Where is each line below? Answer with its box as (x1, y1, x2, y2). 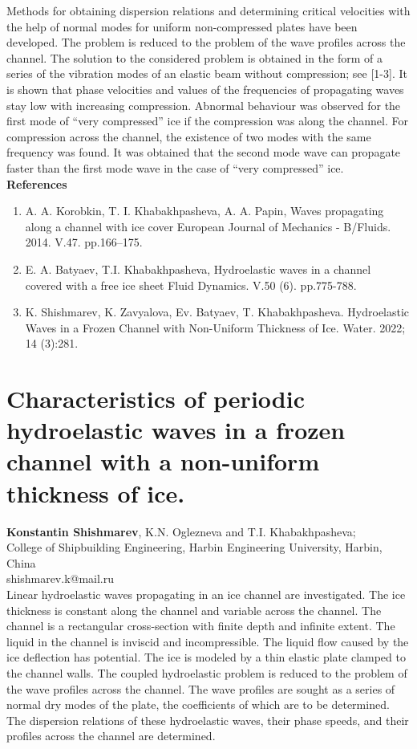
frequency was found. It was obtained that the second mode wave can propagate (6, 144, 401, 161)
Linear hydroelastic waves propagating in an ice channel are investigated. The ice (6, 585, 406, 602)
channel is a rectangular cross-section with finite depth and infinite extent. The (6, 617, 395, 634)
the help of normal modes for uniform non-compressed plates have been (6, 18, 358, 35)
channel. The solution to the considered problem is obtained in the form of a (6, 49, 383, 66)
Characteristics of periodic (6, 382, 305, 415)
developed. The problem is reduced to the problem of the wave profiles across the (6, 34, 406, 51)
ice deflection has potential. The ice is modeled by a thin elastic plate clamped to (6, 649, 406, 666)
